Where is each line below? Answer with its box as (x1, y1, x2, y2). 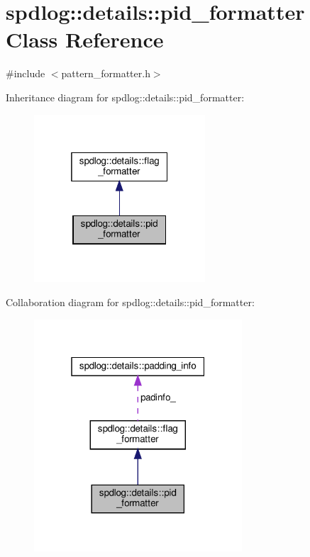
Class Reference (6, 25, 164, 54)
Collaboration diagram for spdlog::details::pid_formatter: (6, 294, 255, 309)
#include (6, 66, 45, 81)
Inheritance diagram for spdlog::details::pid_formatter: (6, 89, 245, 104)
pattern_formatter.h (61, 66, 150, 81)
